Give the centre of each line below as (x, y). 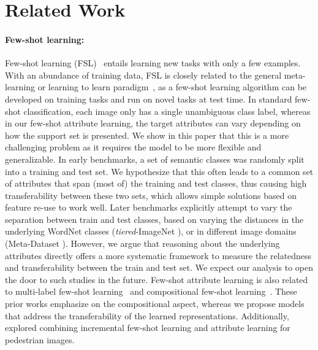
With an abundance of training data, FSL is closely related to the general (143, 75)
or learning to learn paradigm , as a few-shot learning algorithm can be (172, 87)
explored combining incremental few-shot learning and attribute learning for (148, 328)
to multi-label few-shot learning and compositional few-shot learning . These (151, 291)
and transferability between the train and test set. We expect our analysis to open (159, 267)
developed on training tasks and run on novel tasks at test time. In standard (149, 99)
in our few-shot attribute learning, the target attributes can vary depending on (153, 123)
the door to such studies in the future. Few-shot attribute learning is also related (157, 279)
